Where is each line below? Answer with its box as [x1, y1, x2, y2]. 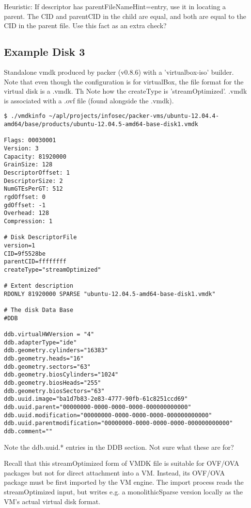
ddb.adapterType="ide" [4, 339, 77, 346]
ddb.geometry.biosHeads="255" [4, 379, 101, 387]
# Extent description [4, 282, 74, 290]
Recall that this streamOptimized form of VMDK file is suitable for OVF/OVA [4, 458, 239, 468]
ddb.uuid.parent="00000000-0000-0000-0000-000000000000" [4, 403, 191, 410]
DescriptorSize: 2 [4, 177, 63, 184]
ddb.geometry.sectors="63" [4, 363, 91, 370]
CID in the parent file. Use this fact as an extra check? [4, 20, 167, 31]
